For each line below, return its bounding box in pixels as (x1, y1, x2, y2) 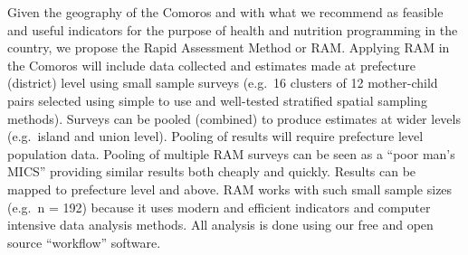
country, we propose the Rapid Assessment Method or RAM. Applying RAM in (7, 38, 450, 57)
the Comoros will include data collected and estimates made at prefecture (7, 55, 416, 74)
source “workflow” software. (7, 232, 161, 251)
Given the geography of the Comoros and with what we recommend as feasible (7, 3, 444, 21)
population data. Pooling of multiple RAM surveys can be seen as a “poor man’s (7, 144, 455, 163)
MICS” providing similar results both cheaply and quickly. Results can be (7, 162, 416, 181)
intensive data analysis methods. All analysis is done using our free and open (7, 215, 434, 234)
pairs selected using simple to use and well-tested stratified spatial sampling (7, 90, 427, 109)
